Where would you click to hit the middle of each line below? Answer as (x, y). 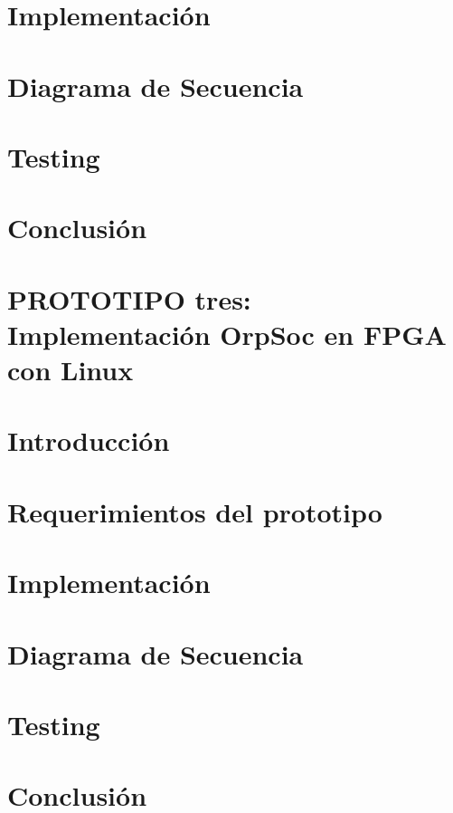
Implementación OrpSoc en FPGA (227, 334)
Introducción (89, 440)
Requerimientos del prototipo (195, 511)
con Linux (71, 370)
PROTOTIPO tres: (129, 298)
